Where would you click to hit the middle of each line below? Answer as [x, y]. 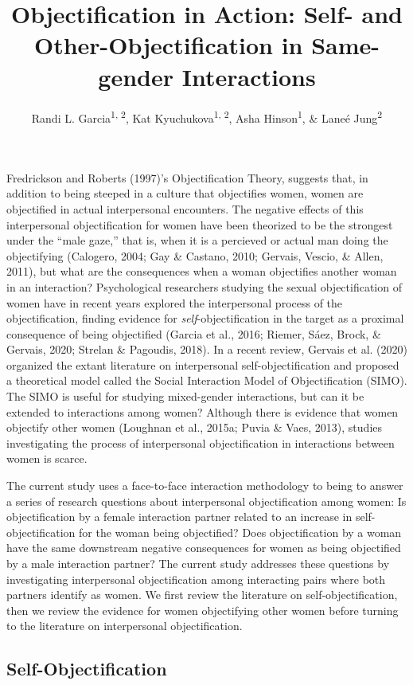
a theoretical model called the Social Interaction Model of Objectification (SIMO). [207, 380]
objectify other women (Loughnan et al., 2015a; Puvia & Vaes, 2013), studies [195, 427]
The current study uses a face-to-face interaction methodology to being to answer [205, 485]
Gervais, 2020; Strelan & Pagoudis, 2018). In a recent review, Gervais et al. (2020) [207, 349]
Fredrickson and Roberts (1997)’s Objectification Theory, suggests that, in [187, 177]
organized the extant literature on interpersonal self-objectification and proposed [203, 364]
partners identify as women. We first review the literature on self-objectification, [202, 595]
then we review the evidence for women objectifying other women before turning [203, 610]
